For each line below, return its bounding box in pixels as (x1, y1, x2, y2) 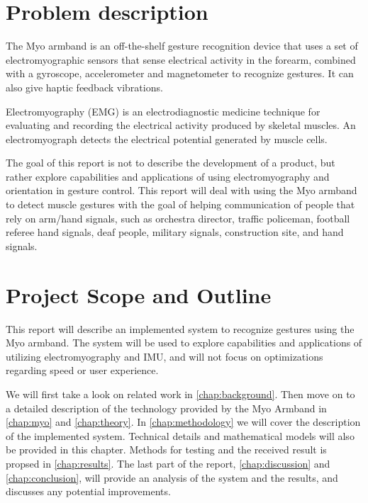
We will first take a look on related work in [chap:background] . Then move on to (6, 386, 355, 401)
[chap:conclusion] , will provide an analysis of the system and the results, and (6, 470, 338, 485)
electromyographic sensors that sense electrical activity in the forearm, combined (6, 52, 356, 67)
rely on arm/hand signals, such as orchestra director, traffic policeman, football (6, 210, 350, 225)
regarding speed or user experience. (6, 363, 159, 378)
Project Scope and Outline (6, 280, 272, 309)
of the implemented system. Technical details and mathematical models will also (6, 428, 355, 443)
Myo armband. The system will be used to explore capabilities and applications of (6, 335, 362, 350)
